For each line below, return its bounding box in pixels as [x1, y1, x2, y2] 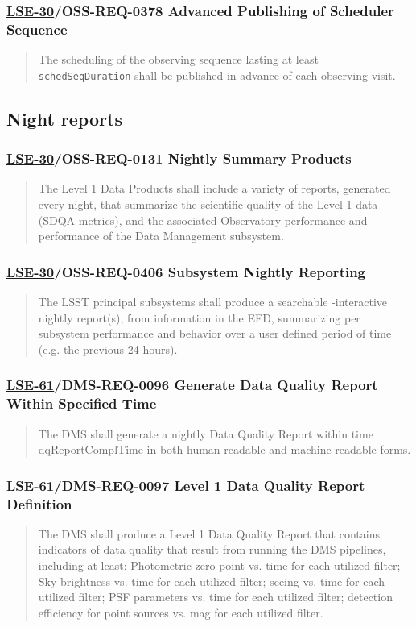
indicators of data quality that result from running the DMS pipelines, [38, 541, 386, 558]
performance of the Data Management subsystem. [38, 227, 284, 244]
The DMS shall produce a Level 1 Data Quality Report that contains [38, 525, 380, 542]
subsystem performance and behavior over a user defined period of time [38, 325, 392, 342]
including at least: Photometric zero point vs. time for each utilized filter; [38, 557, 401, 574]
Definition [6, 493, 72, 513]
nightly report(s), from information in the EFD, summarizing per [38, 309, 360, 326]
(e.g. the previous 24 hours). [38, 340, 178, 357]
